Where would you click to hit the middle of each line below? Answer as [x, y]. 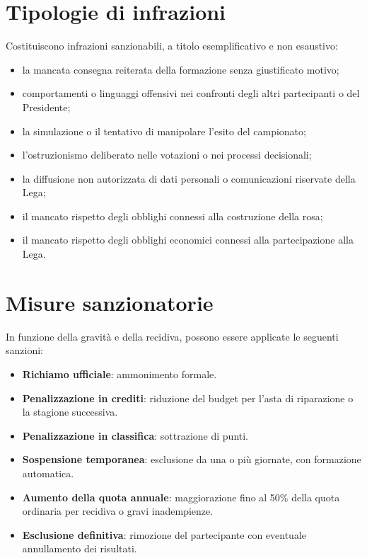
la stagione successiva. [70, 412]
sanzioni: [24, 350]
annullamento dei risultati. [80, 548]
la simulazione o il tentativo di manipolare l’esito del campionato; [164, 131]
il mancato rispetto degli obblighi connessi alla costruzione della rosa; [173, 216]
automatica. [48, 473]
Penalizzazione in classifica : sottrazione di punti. [135, 435]
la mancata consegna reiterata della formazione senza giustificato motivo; [181, 69]
